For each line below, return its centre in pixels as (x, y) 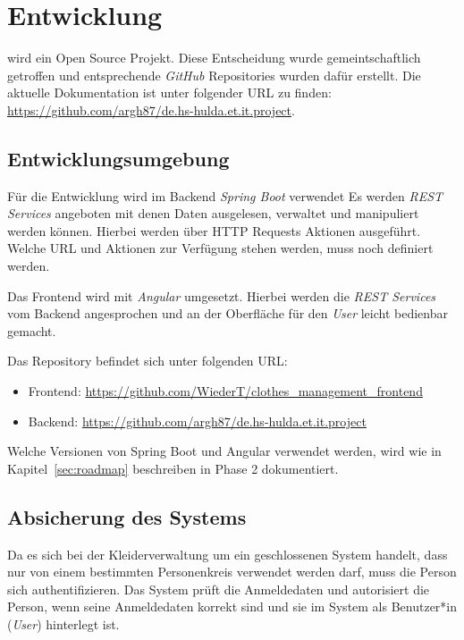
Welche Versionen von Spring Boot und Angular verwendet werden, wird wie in (224, 451)
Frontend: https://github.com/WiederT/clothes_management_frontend (225, 391)
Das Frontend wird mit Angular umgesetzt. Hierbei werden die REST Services (222, 295)
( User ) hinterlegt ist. (63, 624)
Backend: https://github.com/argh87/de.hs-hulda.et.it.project (197, 421)
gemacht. (32, 330)
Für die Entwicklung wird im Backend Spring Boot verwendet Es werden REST (225, 195)
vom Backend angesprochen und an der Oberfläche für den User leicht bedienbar (228, 313)
